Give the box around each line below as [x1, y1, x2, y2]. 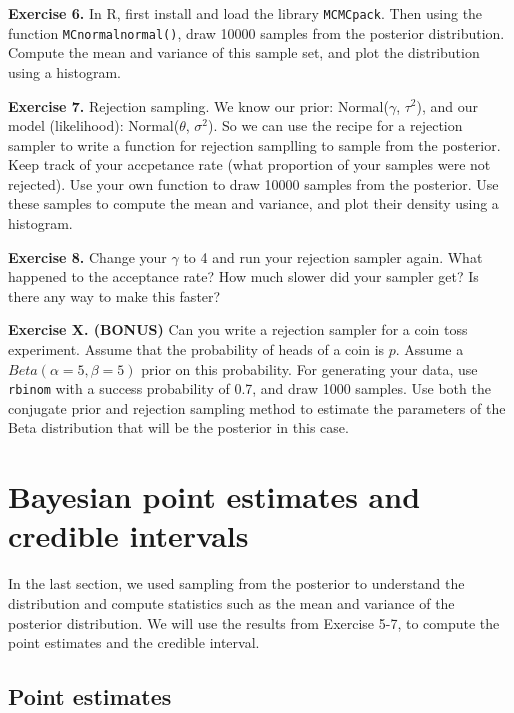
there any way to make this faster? [8, 285, 221, 306]
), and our [416, 95, 479, 116]
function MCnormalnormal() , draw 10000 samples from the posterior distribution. [8, 22, 505, 43]
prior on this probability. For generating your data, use [141, 358, 478, 379]
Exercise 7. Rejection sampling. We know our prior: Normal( [8, 95, 389, 116]
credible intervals [8, 515, 249, 556]
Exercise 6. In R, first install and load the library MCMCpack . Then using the [8, 3, 483, 23]
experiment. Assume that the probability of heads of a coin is [8, 339, 385, 360]
